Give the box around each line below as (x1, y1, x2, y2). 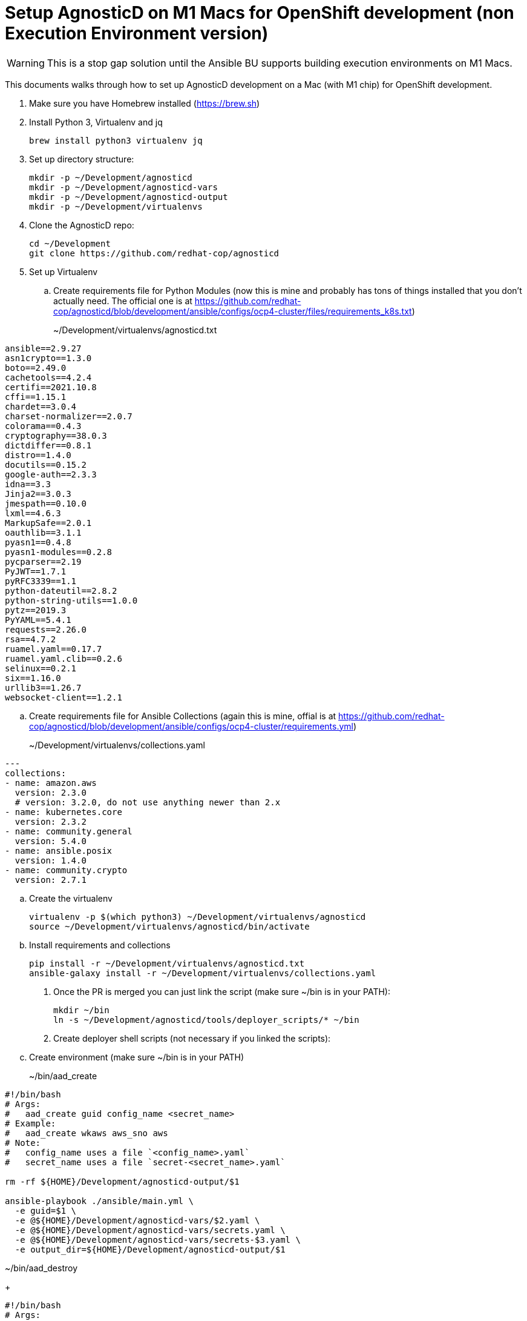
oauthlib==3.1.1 (5, 527, 82, 537)
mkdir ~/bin (53, 1005, 110, 1015)
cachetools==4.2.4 (5, 372, 92, 382)
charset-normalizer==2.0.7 (5, 411, 133, 421)
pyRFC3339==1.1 (5, 576, 77, 586)
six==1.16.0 (5, 673, 61, 683)
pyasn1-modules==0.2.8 (5, 547, 113, 557)
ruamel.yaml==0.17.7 (5, 644, 102, 654)
